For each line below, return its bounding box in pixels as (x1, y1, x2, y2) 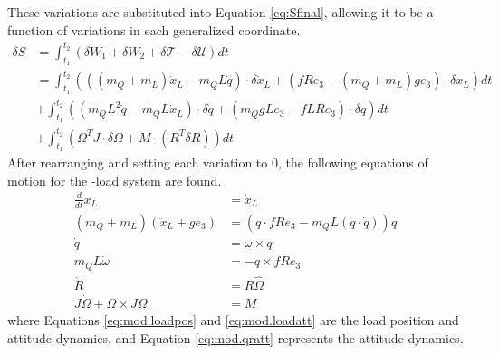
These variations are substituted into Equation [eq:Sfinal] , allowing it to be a (7, 3, 434, 21)
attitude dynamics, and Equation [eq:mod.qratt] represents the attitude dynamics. (7, 328, 464, 347)
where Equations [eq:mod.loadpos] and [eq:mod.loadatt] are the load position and (7, 311, 459, 330)
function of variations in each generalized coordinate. (7, 20, 301, 39)
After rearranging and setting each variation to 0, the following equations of (7, 153, 428, 172)
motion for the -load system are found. (7, 170, 222, 189)
